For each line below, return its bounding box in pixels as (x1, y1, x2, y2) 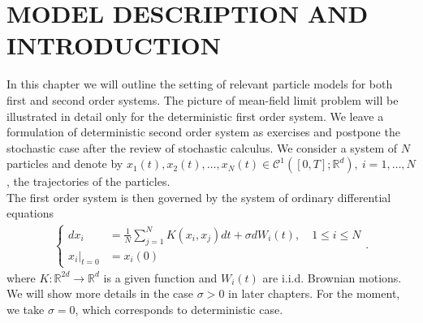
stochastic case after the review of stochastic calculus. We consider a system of (6, 139, 397, 156)
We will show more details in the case (6, 285, 194, 302)
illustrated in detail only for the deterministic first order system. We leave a (6, 107, 384, 124)
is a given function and (103, 269, 218, 286)
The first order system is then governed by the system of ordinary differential (6, 188, 391, 205)
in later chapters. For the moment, (228, 285, 400, 302)
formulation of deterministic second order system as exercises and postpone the (6, 123, 400, 140)
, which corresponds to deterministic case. (75, 300, 283, 317)
